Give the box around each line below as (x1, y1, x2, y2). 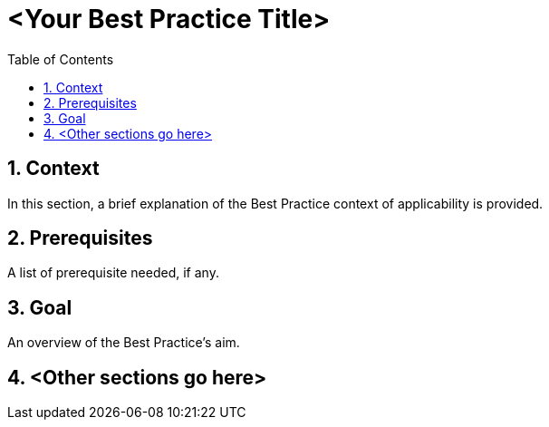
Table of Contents (7, 51, 114, 67)
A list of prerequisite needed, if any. (7, 265, 219, 281)
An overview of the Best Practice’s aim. (7, 335, 240, 351)
